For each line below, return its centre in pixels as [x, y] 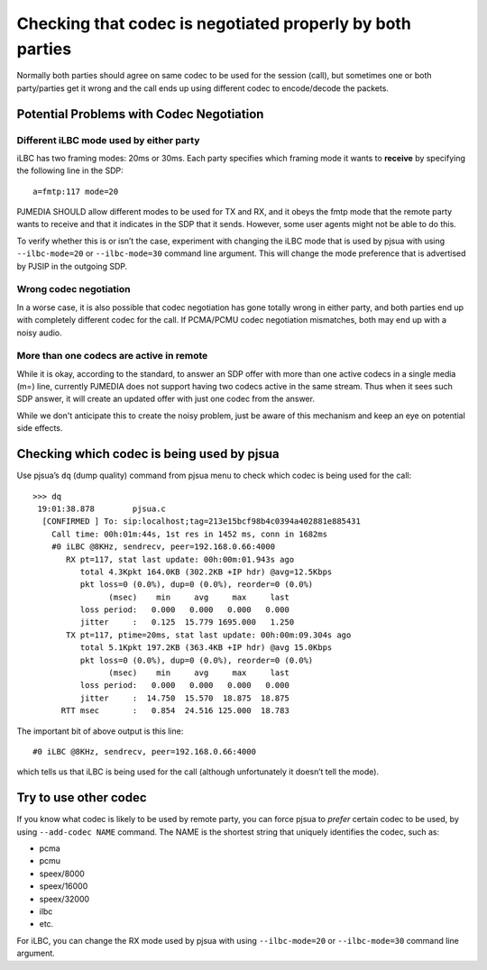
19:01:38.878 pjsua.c [102, 508]
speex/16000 [64, 886]
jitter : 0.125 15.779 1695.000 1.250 [187, 622]
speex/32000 [64, 899]
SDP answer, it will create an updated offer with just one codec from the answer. [166, 399]
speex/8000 [62, 874]
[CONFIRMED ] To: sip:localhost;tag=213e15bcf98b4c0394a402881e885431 [201, 522]
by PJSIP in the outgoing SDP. [72, 266]
